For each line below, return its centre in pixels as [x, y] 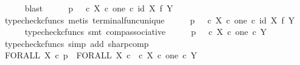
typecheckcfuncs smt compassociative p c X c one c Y [146, 32]
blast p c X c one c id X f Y [99, 8]
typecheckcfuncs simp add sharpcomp [77, 43]
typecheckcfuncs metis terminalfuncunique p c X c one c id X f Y [150, 20]
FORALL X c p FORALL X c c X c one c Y [101, 55]
